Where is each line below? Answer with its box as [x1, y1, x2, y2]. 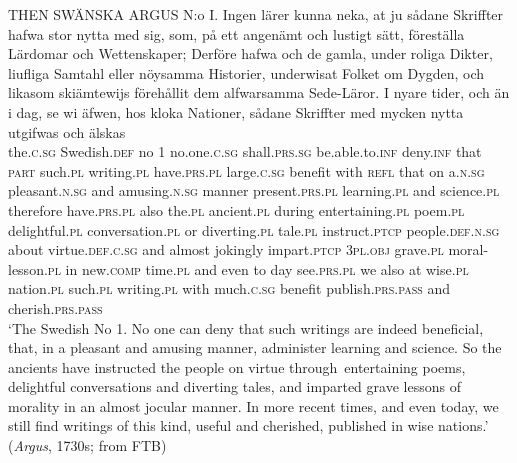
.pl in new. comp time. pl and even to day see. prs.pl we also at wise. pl [43, 258, 469, 279]
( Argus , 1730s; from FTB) [8, 435, 167, 456]
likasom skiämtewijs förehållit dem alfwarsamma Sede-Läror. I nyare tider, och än [8, 82, 510, 103]
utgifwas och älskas [8, 121, 126, 142]
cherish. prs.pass [8, 297, 103, 318]
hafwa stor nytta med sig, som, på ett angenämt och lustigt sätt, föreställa [8, 23, 465, 44]
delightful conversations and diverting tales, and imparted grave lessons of [8, 376, 461, 397]
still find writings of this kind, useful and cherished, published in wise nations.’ [8, 415, 489, 436]
